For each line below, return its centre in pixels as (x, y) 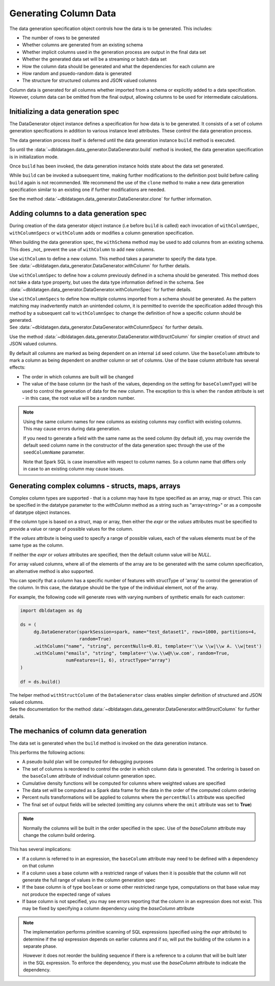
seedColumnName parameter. (54, 452)
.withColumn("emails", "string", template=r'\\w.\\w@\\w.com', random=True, (132, 653)
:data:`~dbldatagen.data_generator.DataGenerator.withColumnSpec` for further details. (101, 289)
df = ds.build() (40, 682)
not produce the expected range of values (66, 894)
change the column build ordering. (59, 835)
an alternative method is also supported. (52, 571)
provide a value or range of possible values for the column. (71, 529)
